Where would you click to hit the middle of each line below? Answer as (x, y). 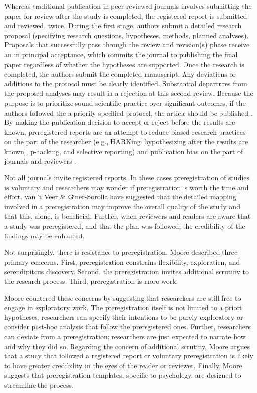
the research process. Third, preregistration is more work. (91, 281)
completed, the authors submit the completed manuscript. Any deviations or (120, 74)
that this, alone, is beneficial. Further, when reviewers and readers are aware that (128, 216)
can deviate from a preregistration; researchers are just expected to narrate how (125, 336)
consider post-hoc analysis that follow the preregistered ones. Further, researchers (128, 327)
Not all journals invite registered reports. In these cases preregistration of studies (127, 177)
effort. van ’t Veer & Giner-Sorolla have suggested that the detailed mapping (120, 197)
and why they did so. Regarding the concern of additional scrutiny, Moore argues (127, 346)
